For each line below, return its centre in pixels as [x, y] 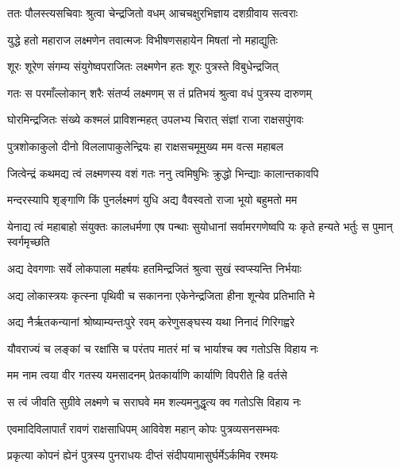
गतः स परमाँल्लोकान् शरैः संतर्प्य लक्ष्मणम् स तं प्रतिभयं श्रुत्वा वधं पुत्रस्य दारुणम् [160, 92]
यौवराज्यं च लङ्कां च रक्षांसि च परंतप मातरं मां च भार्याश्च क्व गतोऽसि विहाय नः [163, 348]
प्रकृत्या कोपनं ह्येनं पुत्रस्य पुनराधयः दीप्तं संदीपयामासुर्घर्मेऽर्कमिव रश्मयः [143, 455]
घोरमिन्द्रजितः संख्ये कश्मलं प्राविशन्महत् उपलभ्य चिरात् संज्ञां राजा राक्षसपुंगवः [156, 119]
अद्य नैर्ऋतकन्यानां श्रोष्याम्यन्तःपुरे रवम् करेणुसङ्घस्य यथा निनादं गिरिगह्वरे [151, 322]
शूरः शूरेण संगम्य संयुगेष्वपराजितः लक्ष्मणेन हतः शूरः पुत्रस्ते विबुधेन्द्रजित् [143, 66]
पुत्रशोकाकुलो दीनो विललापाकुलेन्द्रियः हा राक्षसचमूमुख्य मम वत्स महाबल [145, 146]
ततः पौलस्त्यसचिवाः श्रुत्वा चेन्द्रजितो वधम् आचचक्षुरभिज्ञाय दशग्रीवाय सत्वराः [153, 13]
